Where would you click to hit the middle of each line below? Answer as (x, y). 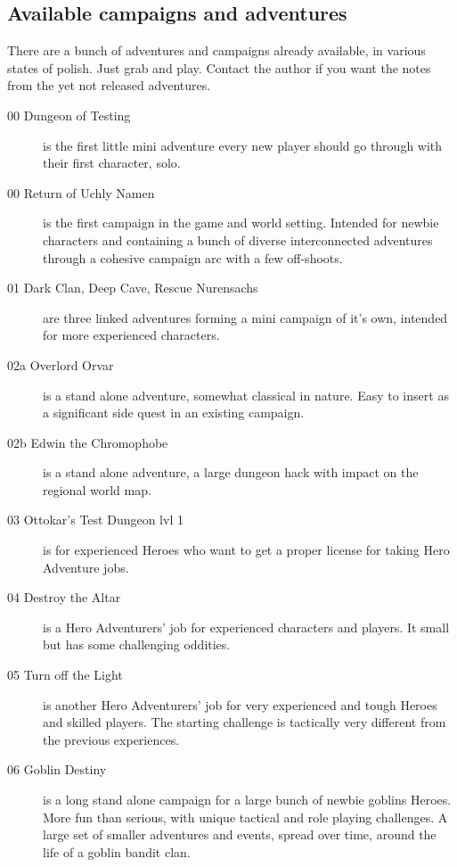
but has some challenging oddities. (137, 644)
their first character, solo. (112, 163)
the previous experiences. (111, 739)
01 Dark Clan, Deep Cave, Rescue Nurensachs (133, 288)
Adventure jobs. (86, 567)
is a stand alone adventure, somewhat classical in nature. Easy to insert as (246, 395)
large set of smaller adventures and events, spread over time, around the (240, 834)
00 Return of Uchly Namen (81, 192)
